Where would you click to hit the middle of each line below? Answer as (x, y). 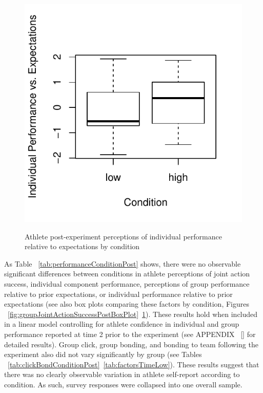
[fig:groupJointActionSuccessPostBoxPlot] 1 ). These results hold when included (133, 314)
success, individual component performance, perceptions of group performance (127, 283)
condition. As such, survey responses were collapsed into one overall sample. (123, 384)
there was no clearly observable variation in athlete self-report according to (122, 374)
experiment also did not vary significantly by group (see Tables (103, 354)
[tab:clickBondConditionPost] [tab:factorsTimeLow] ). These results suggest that (134, 364)
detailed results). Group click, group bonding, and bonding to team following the (131, 344)
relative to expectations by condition (82, 246)
